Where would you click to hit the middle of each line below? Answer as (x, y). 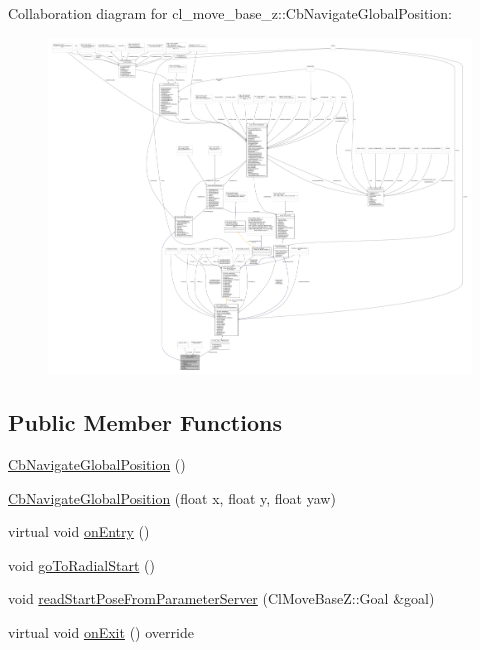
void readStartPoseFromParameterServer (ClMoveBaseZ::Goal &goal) (221, 598)
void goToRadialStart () (81, 564)
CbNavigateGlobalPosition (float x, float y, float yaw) (172, 497)
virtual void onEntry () (79, 531)
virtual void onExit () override (101, 631)
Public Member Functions (145, 422)
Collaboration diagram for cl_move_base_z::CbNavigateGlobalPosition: (230, 13)
